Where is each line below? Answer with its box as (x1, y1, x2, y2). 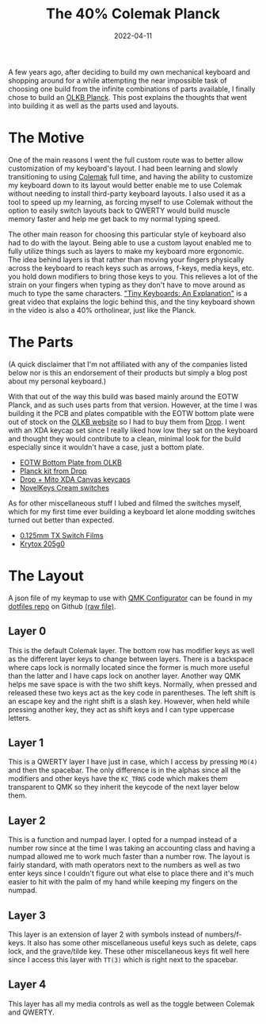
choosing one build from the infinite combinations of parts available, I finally (8, 84, 256, 94)
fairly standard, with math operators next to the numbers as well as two (8, 860, 241, 870)
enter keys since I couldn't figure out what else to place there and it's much (8, 868, 254, 878)
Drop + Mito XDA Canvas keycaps (19, 474, 131, 484)
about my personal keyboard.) (8, 376, 107, 386)
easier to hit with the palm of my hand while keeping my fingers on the (8, 877, 238, 887)
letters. (8, 713, 32, 722)
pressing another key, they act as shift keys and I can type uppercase (8, 704, 235, 714)
